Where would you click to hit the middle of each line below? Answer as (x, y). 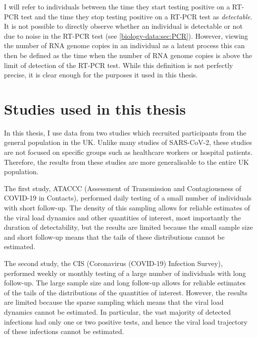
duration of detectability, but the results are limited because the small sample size (128, 227)
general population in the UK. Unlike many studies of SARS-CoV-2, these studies (128, 142)
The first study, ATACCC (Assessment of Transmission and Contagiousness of (123, 188)
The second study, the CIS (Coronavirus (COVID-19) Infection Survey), (113, 263)
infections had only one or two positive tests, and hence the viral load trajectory (126, 321)
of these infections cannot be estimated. (64, 331)
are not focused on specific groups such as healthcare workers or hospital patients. (128, 152)
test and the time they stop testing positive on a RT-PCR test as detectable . (137, 16)
